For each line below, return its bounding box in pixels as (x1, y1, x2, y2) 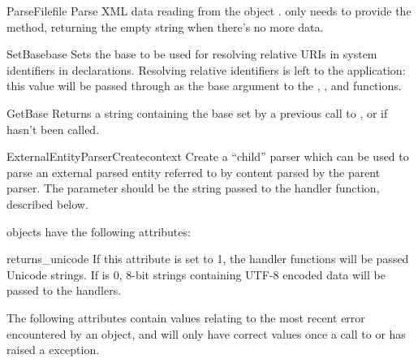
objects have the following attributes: (6, 223, 191, 240)
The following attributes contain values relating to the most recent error (6, 309, 365, 326)
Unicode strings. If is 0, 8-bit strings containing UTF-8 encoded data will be (6, 266, 386, 283)
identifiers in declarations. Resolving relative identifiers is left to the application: (6, 61, 406, 78)
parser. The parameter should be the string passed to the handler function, (6, 179, 380, 197)
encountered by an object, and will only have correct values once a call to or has (6, 325, 406, 342)
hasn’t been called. (6, 120, 100, 137)
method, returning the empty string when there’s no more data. (6, 18, 324, 35)
